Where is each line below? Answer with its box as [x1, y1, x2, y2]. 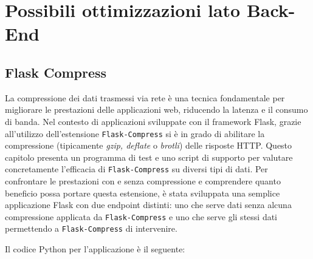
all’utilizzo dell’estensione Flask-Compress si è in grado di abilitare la [5, 127, 265, 140]
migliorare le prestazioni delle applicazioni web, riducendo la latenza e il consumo [5, 103, 308, 116]
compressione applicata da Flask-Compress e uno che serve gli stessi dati [5, 210, 277, 223]
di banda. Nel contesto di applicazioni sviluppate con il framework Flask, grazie [5, 115, 301, 127]
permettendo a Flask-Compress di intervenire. [5, 222, 177, 235]
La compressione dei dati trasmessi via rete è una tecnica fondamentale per [5, 91, 285, 104]
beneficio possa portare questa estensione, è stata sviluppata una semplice [5, 186, 280, 199]
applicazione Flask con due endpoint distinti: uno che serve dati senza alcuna [5, 198, 292, 211]
